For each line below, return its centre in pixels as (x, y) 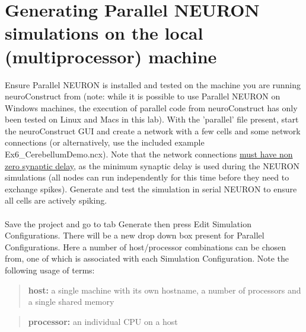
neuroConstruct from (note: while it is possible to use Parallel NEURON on (143, 96)
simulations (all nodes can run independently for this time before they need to (147, 177)
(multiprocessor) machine (111, 56)
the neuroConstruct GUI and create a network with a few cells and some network (153, 130)
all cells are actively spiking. (56, 200)
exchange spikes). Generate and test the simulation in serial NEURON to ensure (151, 188)
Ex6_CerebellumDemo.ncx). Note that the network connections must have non (149, 154)
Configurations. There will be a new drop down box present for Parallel (135, 235)
